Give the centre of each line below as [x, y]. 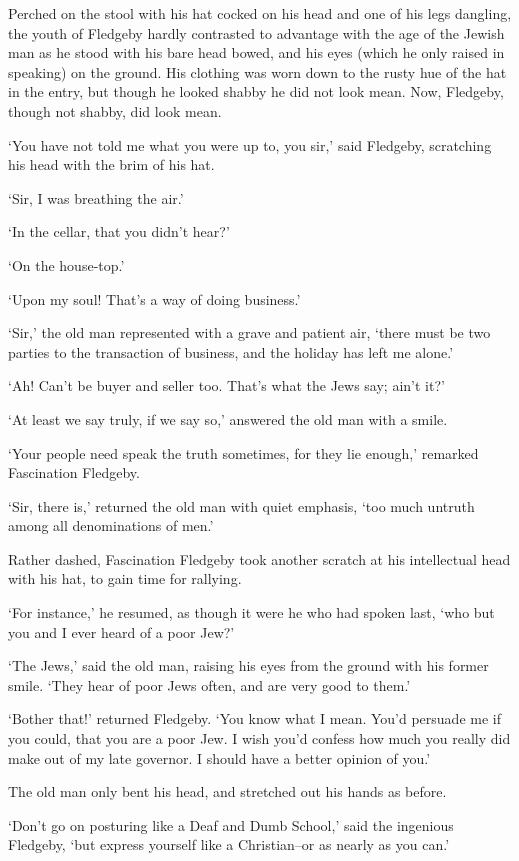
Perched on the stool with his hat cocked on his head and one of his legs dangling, [260, 13]
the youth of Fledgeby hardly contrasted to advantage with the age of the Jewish [256, 32]
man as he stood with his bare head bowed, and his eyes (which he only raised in [256, 52]
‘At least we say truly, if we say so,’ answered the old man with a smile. [228, 418]
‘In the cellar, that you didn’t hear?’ [119, 231]
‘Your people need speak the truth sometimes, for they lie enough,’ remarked [243, 452]
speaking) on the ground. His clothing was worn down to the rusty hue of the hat [257, 71]
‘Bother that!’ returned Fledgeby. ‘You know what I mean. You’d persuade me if [254, 718]
